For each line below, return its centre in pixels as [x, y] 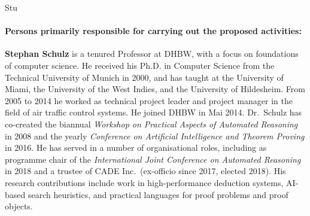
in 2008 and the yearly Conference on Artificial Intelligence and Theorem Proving [155, 136]
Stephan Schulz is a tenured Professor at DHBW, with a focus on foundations [152, 54]
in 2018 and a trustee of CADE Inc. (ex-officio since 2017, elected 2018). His [145, 171]
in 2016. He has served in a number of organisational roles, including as [136, 147]
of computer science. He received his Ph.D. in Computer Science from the [140, 65]
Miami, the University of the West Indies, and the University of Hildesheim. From [155, 89]
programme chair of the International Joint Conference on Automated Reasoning [153, 159]
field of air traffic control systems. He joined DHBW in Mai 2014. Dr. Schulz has [154, 112]
